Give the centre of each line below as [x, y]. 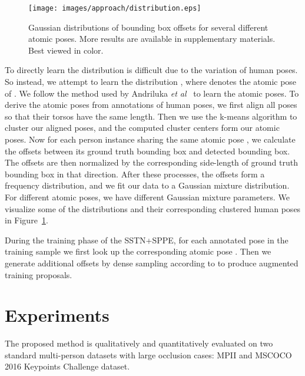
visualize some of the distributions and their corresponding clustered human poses [153, 208]
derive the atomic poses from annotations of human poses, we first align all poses [151, 105]
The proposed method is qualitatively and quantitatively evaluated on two [139, 343]
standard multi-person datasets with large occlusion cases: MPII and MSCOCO [148, 354]
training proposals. [39, 274]
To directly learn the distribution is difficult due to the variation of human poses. [151, 70]
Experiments [57, 315]
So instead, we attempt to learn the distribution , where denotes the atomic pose [151, 82]
